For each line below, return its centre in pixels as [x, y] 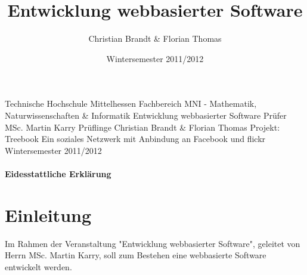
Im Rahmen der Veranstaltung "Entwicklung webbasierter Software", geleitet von [153, 243]
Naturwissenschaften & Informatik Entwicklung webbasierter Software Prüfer [146, 115]
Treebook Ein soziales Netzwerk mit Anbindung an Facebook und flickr [135, 139]
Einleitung [48, 214]
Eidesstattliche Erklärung [58, 173]
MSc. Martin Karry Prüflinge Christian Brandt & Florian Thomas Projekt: [142, 127]
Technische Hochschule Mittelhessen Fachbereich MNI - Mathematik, [131, 103]
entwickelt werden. [38, 266]
